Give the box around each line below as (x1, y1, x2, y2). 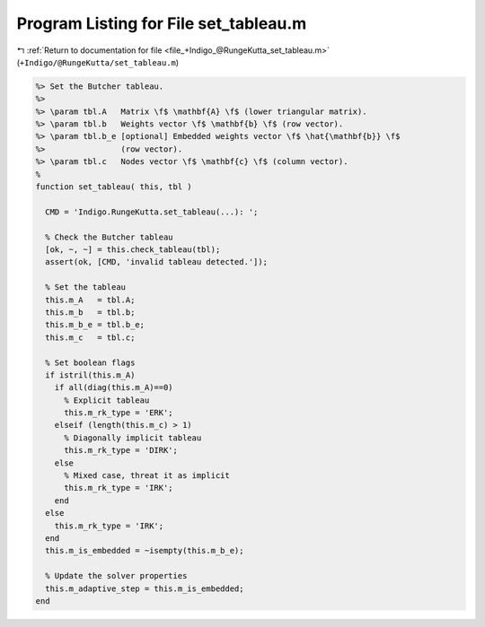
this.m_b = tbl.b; (45, 307, 136, 318)
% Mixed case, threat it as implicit (64, 471, 231, 481)
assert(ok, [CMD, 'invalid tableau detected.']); (45, 257, 269, 267)
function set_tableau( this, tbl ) (35, 182, 192, 192)
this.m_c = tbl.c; (45, 332, 136, 343)
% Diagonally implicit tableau (64, 432, 202, 443)
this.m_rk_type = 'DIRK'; (64, 445, 179, 456)
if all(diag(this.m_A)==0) (54, 382, 174, 393)
